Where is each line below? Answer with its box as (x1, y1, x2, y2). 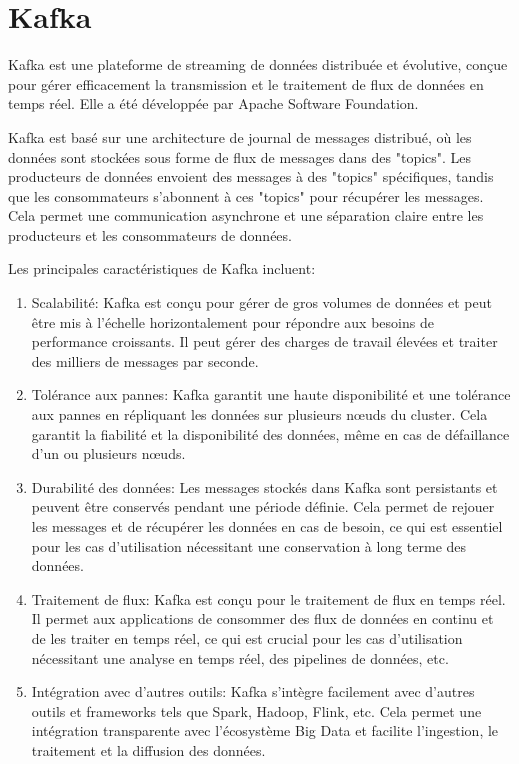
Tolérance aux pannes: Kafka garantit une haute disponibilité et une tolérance (31, 384, 511, 405)
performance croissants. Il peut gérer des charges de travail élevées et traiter (31, 331, 498, 352)
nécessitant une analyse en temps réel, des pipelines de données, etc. (31, 647, 449, 668)
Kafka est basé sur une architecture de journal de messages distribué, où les (8, 126, 472, 147)
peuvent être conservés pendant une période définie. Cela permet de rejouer (31, 496, 495, 517)
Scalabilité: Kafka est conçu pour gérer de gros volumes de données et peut (31, 292, 492, 313)
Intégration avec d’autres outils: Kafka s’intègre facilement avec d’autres (31, 681, 475, 702)
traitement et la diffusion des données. (31, 739, 266, 760)
